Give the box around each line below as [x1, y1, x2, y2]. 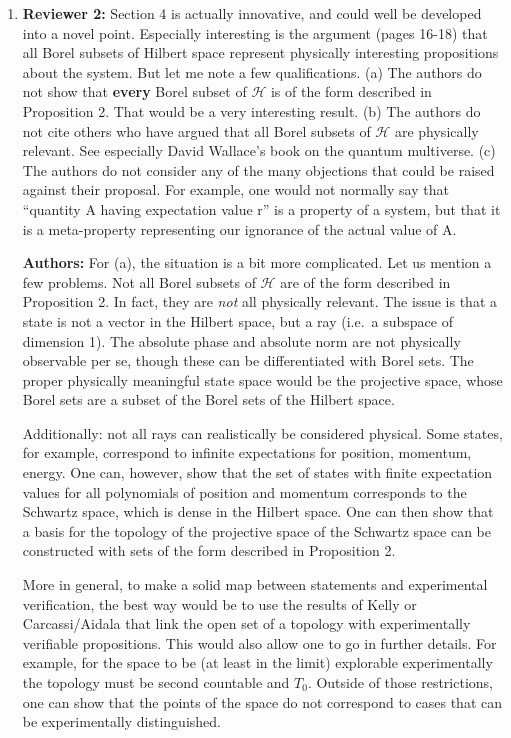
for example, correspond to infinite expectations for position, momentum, [22, 442, 472, 463]
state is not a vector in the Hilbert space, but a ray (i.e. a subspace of [22, 310, 453, 331]
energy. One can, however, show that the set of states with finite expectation [22, 462, 493, 483]
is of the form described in [270, 81, 432, 102]
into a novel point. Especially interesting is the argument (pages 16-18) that [22, 22, 488, 43]
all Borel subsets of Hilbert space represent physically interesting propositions [22, 42, 499, 63]
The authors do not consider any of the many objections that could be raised [22, 159, 495, 180]
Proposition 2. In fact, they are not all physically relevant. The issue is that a [22, 291, 497, 312]
